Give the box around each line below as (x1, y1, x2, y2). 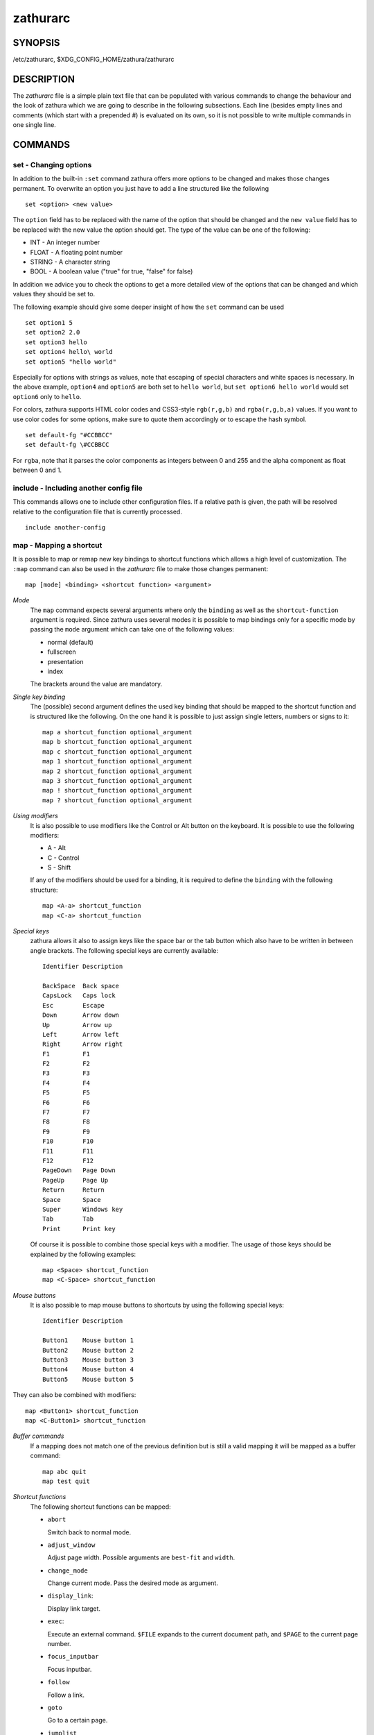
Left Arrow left (42, 1031, 120, 1038)
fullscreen (47, 648, 76, 656)
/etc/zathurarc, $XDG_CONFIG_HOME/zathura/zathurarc (12, 56, 175, 64)
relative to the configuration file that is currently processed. (12, 507, 183, 516)
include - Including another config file (12, 483, 143, 493)
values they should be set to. (12, 290, 96, 298)
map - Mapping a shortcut (12, 540, 103, 550)
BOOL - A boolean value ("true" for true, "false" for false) (30, 267, 193, 276)
